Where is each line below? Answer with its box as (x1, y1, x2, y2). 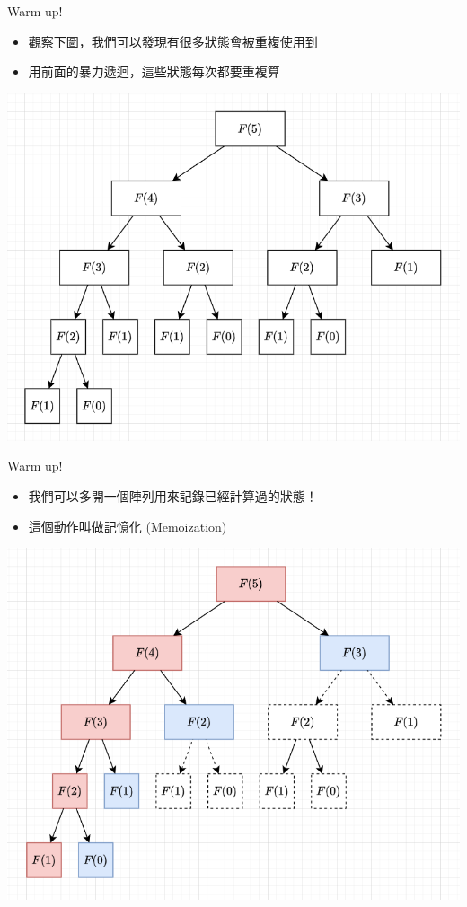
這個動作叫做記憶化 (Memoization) (28, 516, 227, 535)
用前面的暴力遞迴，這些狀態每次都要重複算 (28, 62, 280, 81)
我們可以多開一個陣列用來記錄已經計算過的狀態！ (28, 486, 318, 505)
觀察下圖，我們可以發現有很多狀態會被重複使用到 (28, 31, 318, 50)
